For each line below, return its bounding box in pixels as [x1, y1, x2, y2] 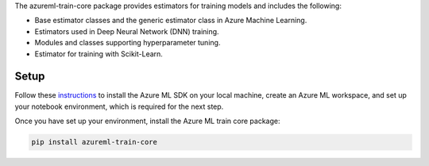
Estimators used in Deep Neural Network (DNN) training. [34, 26, 219, 36]
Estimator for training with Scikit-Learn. [34, 48, 163, 59]
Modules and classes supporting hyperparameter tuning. [34, 38, 221, 48]
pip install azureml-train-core [31, 137, 158, 147]
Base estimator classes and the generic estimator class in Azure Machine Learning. [34, 16, 307, 25]
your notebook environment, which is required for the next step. [14, 102, 224, 111]
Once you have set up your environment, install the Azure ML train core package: [14, 116, 280, 126]
